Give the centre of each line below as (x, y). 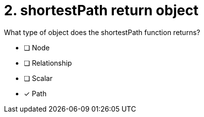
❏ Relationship (48, 63)
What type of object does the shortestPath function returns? (102, 32)
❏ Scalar (38, 78)
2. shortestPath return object (101, 10)
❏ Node (37, 47)
